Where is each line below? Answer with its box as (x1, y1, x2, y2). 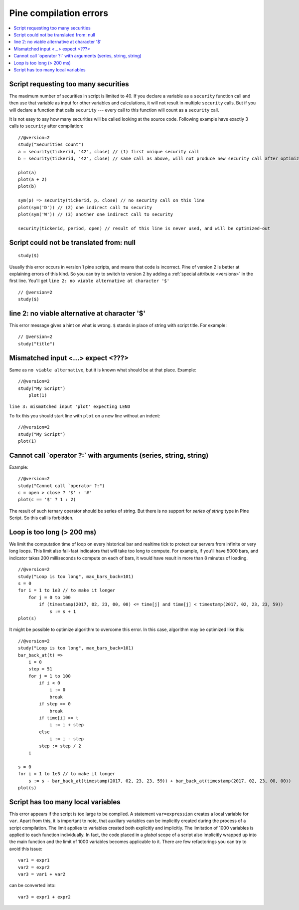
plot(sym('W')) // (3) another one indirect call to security (18, 212, 173, 217)
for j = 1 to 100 (28, 673, 71, 679)
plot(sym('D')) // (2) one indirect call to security (18, 205, 152, 210)
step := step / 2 (39, 743, 82, 749)
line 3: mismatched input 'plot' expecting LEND (9, 404, 131, 409)
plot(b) (18, 184, 37, 189)
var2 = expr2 (18, 864, 50, 870)
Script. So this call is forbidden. (9, 515, 74, 521)
